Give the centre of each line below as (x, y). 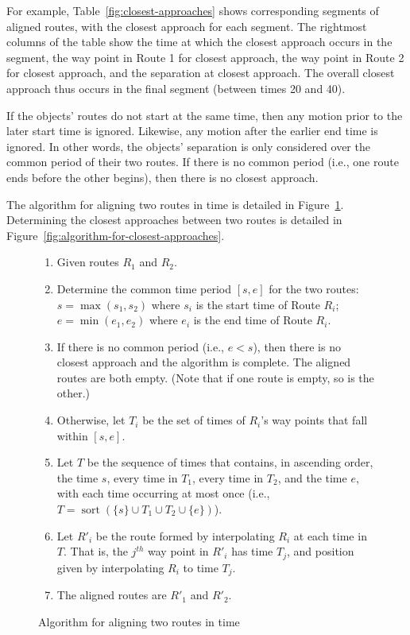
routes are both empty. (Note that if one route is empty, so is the (215, 377)
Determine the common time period (144, 288)
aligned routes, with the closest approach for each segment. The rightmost (187, 26)
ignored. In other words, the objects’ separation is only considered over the (188, 146)
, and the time (312, 477)
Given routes (88, 262)
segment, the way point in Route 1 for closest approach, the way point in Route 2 (205, 57)
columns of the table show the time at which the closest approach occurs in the (199, 42)
